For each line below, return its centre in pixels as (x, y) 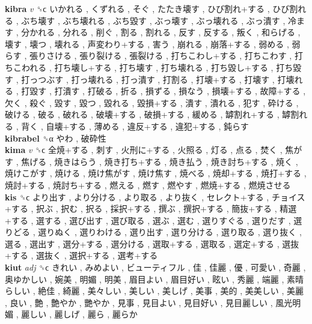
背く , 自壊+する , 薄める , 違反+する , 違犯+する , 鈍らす (135, 126)
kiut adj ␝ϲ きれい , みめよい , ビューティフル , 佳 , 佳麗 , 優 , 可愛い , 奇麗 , (155, 267)
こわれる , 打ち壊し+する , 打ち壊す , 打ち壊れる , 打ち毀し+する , (143, 67)
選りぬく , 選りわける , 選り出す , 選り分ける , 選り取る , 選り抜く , (170, 232)
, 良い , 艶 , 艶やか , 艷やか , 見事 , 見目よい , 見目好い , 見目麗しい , (139, 302)
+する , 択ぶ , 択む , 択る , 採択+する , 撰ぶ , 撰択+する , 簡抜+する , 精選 (151, 208)
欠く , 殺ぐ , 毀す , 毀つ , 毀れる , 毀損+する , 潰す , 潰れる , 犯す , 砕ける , (152, 102)
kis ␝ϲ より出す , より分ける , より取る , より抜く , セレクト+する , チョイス (155, 196)
